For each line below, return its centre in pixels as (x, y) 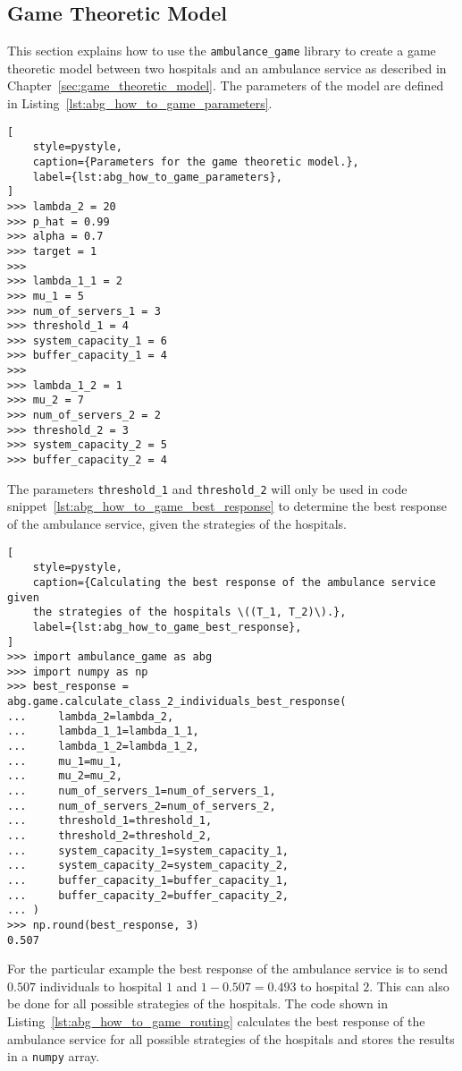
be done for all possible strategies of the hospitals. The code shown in (198, 1003)
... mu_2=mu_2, (65, 776)
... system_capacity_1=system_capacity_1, (148, 850)
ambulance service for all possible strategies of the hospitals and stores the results (231, 1038)
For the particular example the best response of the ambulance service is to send (228, 969)
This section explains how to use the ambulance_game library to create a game (222, 51)
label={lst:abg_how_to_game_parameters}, (157, 177)
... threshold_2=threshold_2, (110, 836)
